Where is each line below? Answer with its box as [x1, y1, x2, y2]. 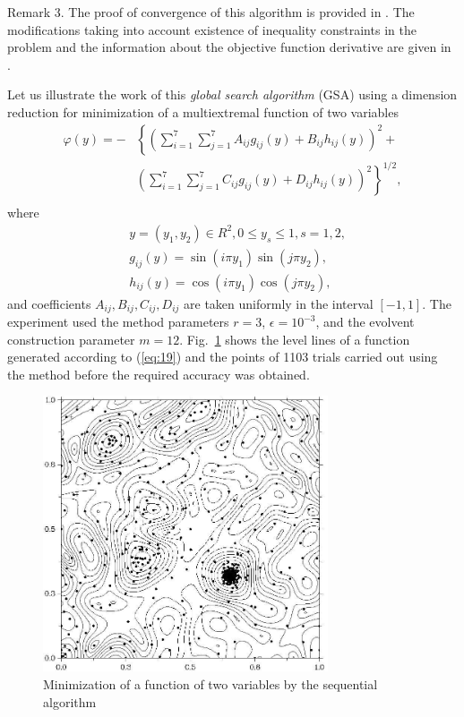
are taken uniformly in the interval [184, 294, 374, 312]
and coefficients [7, 294, 91, 312]
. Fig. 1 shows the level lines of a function [179, 329, 410, 348]
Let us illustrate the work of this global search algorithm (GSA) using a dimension [7, 85, 458, 104]
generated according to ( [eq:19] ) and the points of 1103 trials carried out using [7, 347, 438, 366]
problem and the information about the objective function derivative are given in [7, 38, 451, 56]
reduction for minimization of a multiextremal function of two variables [7, 102, 399, 121]
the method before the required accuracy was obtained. [7, 364, 310, 383]
